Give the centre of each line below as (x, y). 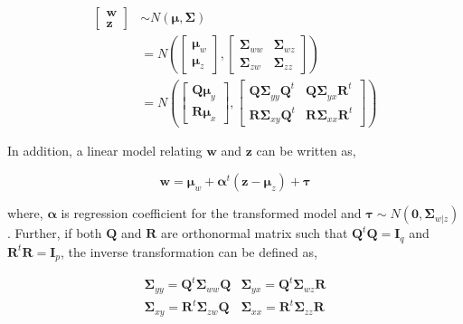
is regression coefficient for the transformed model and (211, 213)
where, (25, 213)
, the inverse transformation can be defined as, (189, 251)
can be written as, (306, 151)
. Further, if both (55, 233)
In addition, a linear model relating (105, 151)
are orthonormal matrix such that (254, 233)
